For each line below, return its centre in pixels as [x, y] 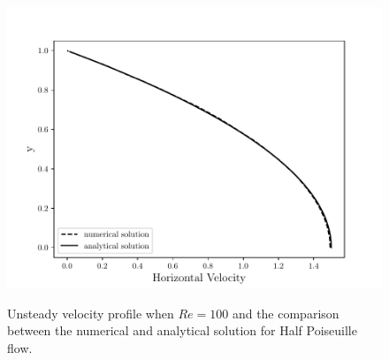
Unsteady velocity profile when [91, 313]
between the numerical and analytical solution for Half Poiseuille [182, 330]
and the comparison [286, 313]
